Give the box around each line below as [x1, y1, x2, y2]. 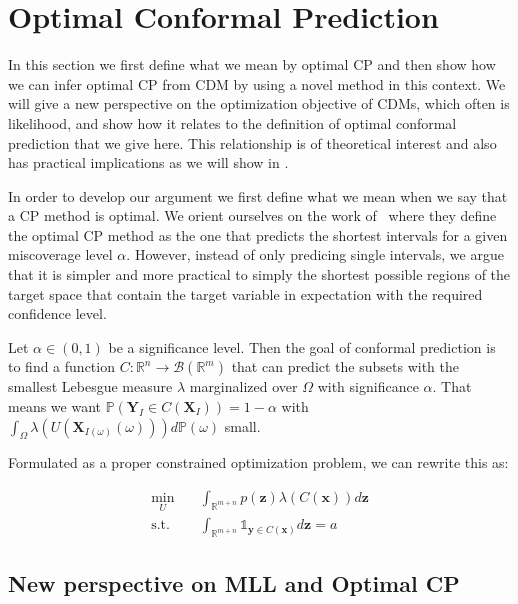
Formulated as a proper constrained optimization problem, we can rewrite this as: [8, 452, 509, 473]
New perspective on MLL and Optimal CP [8, 568, 460, 599]
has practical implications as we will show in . [8, 152, 289, 173]
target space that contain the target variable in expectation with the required [8, 283, 483, 304]
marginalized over [189, 376, 298, 397]
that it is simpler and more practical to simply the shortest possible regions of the [8, 264, 511, 285]
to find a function [8, 356, 115, 377]
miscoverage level [8, 244, 113, 265]
